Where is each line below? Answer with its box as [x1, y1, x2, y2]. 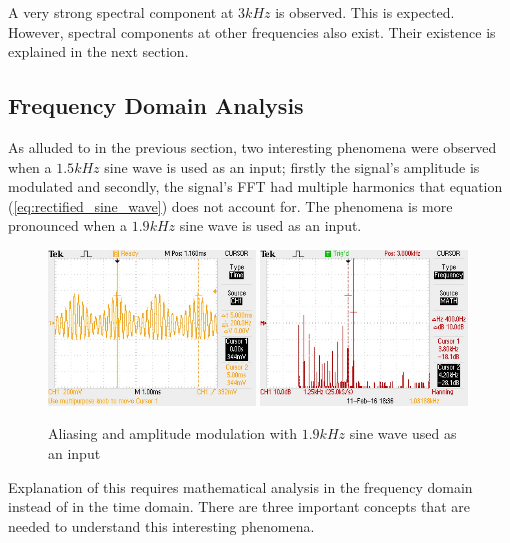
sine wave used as [349, 423, 457, 444]
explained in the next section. [8, 41, 189, 62]
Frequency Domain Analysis [8, 90, 304, 121]
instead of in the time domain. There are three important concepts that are [8, 496, 470, 517]
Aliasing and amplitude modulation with [48, 423, 298, 444]
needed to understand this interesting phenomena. [8, 515, 315, 536]
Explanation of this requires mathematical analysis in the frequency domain [8, 476, 473, 497]
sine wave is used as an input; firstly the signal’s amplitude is [104, 156, 480, 177]
